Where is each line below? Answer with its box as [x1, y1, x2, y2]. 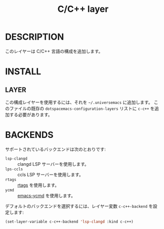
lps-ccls [5, 167, 23, 172]
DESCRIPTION [5, 31, 64, 43]
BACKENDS [5, 130, 54, 140]
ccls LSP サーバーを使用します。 [17, 172, 83, 178]
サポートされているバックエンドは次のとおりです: [5, 146, 106, 152]
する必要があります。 [9, 111, 53, 117]
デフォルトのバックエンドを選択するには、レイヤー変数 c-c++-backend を [5, 203, 153, 209]
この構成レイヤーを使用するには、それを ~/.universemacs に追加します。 [5, 99, 153, 105]
